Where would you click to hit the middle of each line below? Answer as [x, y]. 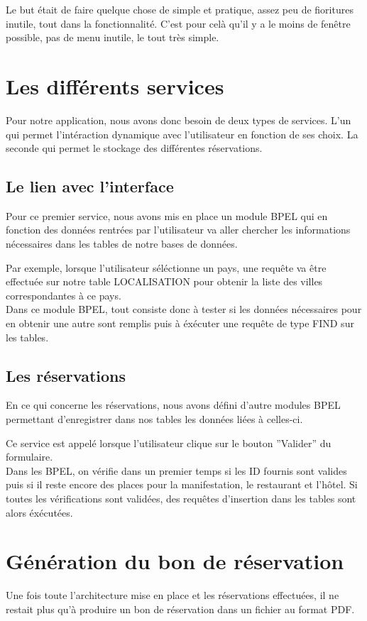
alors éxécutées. [39, 512]
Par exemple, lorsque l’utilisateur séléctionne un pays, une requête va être [166, 267]
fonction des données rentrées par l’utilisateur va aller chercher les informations [178, 230]
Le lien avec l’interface [90, 186]
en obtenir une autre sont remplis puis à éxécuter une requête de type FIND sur [180, 323]
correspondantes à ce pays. [64, 295]
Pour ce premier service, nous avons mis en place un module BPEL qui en [167, 215]
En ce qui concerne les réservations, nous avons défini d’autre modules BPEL [173, 405]
